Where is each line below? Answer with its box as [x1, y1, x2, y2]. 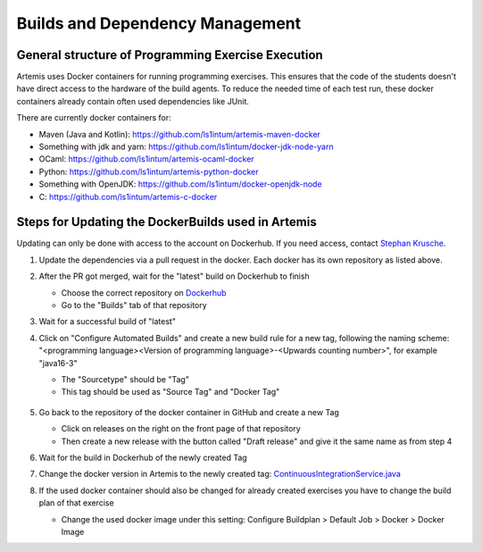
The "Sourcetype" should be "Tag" [61, 374, 189, 384]
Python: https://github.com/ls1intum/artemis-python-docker [38, 166, 259, 177]
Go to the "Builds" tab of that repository [61, 300, 207, 311]
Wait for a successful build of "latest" [38, 316, 176, 327]
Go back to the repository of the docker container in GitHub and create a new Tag [38, 406, 339, 417]
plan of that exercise [38, 498, 115, 508]
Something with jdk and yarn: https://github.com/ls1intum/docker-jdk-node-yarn [38, 141, 334, 152]
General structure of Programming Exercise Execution [16, 47, 323, 63]
